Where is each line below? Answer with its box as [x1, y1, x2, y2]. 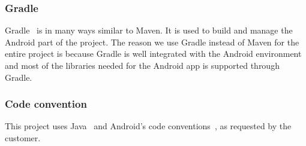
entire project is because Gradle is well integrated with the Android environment [5, 47, 302, 60]
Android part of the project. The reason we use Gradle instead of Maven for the [5, 35, 299, 48]
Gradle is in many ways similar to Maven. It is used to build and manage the [5, 24, 293, 36]
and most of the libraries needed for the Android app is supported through [5, 59, 280, 71]
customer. [5, 132, 41, 144]
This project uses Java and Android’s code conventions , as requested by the [5, 120, 292, 132]
